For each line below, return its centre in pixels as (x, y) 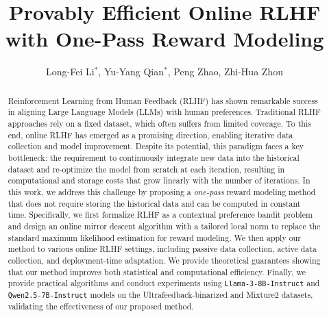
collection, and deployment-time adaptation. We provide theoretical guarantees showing (164, 260)
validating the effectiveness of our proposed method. (101, 306)
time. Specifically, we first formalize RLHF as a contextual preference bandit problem (160, 215)
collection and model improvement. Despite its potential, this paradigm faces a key (156, 146)
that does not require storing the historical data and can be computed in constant (154, 203)
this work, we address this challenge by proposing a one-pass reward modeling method (162, 191)
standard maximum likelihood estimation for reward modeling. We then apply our (154, 237)
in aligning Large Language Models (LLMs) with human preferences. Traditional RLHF (164, 112)
